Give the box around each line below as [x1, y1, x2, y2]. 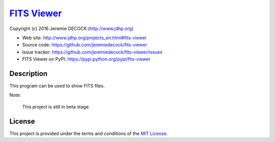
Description [9, 69, 48, 78]
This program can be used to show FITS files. [9, 83, 105, 89]
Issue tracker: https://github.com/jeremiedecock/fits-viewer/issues [22, 49, 162, 55]
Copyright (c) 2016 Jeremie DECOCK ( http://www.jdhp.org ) [9, 25, 134, 32]
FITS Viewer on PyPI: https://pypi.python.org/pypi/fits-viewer [22, 56, 151, 62]
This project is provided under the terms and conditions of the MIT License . [9, 130, 168, 136]
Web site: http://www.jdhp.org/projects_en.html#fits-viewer [22, 35, 147, 41]
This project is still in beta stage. [22, 103, 90, 109]
